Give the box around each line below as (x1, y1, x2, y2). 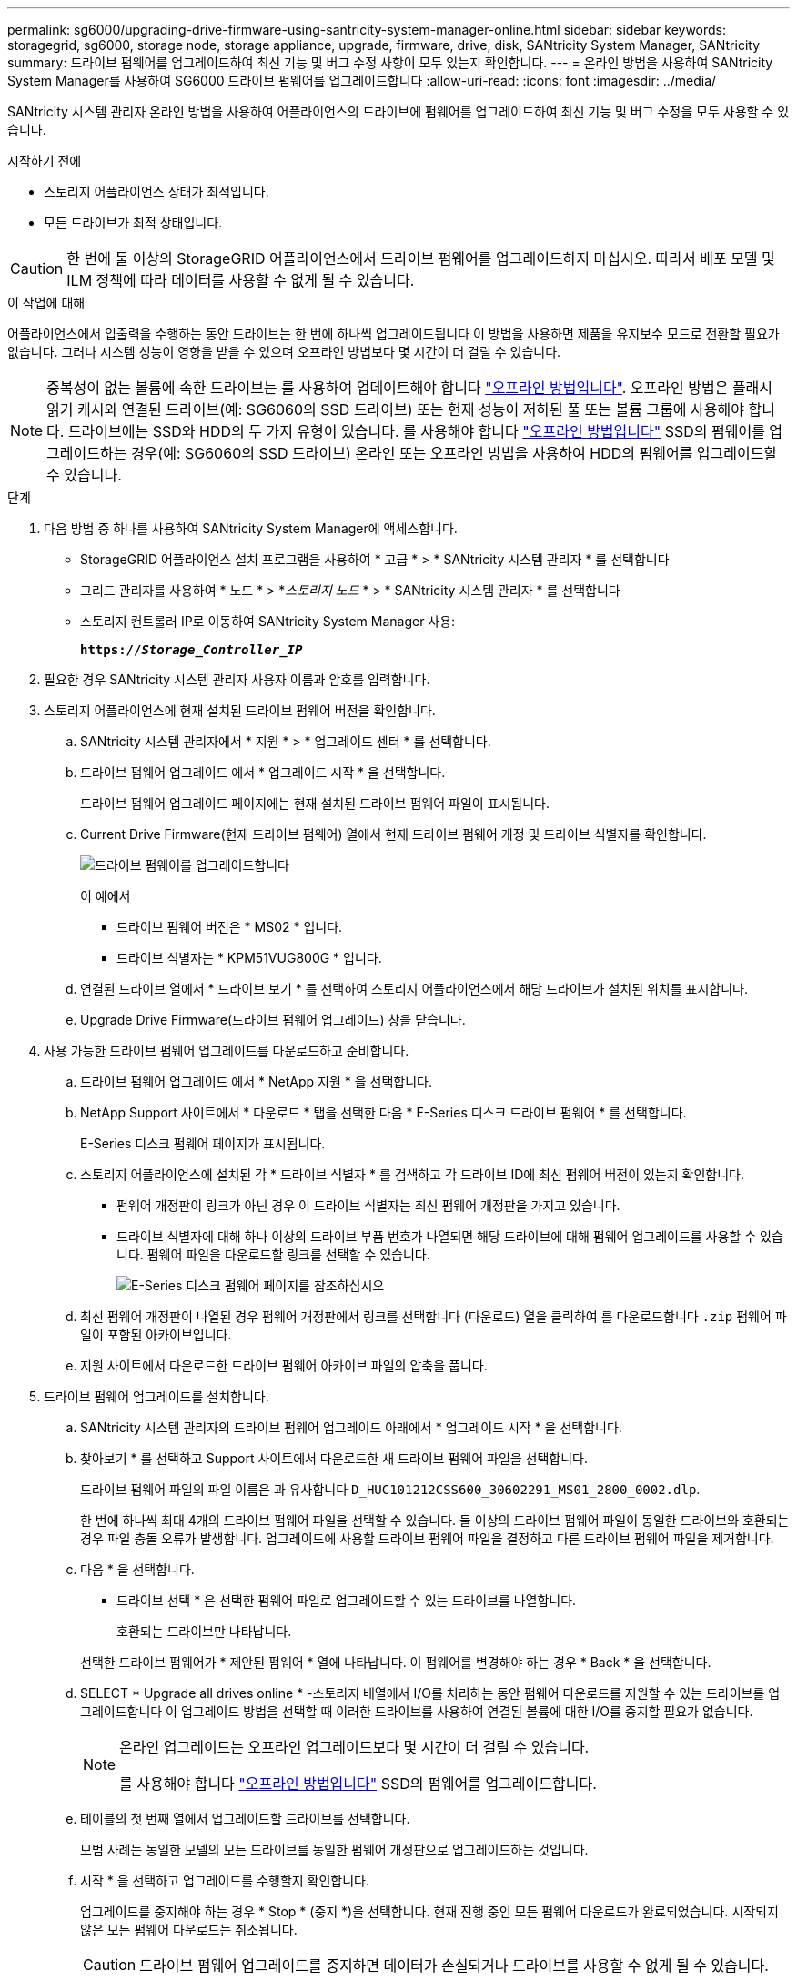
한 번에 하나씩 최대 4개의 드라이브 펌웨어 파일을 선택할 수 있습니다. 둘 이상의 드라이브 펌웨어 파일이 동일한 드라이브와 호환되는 (80, 1512, 790, 1528)
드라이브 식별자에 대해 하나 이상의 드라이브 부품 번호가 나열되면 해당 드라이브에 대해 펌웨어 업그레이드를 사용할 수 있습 (116, 1228, 783, 1244)
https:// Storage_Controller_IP (80, 642, 303, 657)
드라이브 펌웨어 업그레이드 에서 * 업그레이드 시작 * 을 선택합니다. (80, 764, 446, 780)
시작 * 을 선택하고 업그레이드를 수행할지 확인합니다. (80, 1873, 370, 1888)
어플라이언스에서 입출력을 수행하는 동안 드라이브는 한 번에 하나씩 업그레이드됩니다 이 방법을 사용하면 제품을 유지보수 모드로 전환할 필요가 (7, 326, 780, 341)
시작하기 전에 (7, 153, 82, 168)
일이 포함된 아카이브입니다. (80, 1327, 232, 1342)
